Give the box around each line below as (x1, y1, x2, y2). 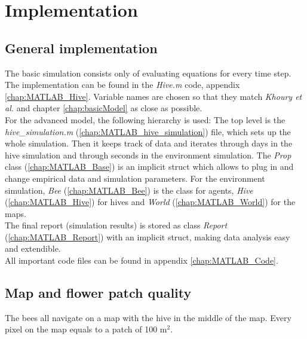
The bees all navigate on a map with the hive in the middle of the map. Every (5, 311, 291, 323)
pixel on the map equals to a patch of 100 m (5, 323, 167, 335)
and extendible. (5, 242, 61, 255)
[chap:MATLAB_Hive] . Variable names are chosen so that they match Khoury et (5, 90, 302, 102)
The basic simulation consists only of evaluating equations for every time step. (5, 66, 291, 79)
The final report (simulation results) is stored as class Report (5, 219, 228, 231)
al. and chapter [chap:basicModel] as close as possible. (5, 102, 202, 114)
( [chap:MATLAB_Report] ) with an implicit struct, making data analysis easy (5, 230, 290, 243)
